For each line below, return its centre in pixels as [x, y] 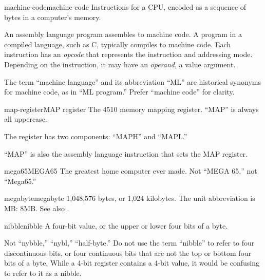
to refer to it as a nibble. [43, 273]
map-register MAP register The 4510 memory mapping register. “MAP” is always [131, 109]
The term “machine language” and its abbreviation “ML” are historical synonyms [132, 81]
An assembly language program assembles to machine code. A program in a [123, 34]
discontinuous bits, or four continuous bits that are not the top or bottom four [128, 253]
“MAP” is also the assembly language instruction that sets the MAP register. [126, 153]
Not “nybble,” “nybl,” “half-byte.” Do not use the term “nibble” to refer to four [129, 243]
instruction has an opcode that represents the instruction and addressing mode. [128, 54]
